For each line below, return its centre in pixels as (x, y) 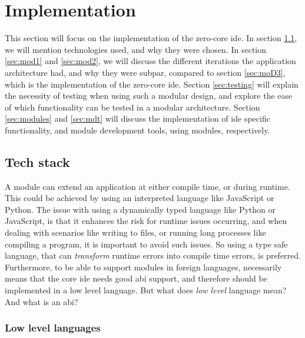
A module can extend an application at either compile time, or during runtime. (147, 186)
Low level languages (53, 328)
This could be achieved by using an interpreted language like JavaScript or (140, 198)
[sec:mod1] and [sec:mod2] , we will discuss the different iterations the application (150, 61)
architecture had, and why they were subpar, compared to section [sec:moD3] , (145, 72)
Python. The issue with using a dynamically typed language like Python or (140, 209)
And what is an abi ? (42, 301)
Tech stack (37, 161)
